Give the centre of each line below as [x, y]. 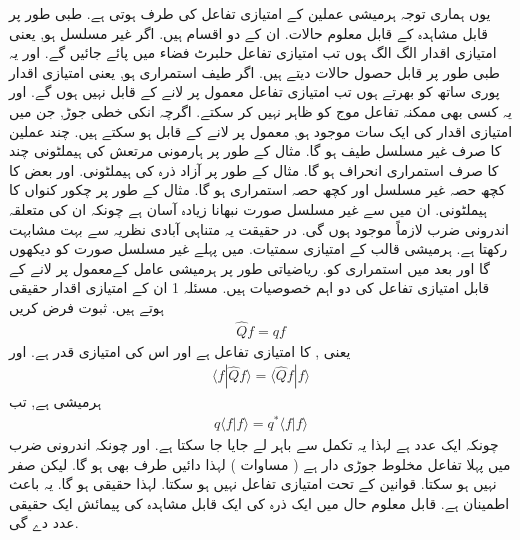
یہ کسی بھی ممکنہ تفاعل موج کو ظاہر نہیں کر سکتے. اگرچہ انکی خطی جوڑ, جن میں [260, 110]
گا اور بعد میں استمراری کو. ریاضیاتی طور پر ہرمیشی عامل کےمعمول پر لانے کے [249, 267]
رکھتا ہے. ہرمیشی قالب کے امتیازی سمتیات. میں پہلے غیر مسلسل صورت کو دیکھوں [258, 248]
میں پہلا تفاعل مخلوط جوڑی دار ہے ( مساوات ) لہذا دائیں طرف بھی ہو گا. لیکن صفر [260, 463]
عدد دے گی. [44, 522]
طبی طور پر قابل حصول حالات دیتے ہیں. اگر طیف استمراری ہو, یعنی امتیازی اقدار [254, 71]
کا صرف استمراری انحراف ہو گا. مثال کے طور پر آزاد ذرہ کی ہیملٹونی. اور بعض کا [254, 169]
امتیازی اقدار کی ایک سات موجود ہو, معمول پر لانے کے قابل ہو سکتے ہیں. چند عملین [261, 130]
